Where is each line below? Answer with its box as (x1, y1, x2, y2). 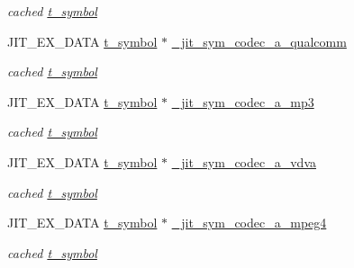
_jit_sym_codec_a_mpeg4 (171, 213, 327, 232)
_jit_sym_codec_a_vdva (171, 152, 317, 171)
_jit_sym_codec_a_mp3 (171, 92, 314, 111)
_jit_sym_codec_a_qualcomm (171, 31, 347, 50)
